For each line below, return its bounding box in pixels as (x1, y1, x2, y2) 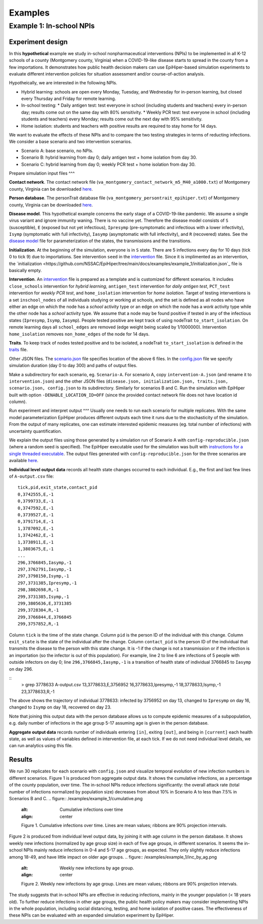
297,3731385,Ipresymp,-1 (18, 580, 77, 586)
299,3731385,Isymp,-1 (18, 594, 69, 599)
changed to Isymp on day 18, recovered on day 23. (9, 704, 112, 710)
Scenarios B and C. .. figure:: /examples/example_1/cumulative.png (9, 795, 143, 801)
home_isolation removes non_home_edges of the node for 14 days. (9, 331, 150, 337)
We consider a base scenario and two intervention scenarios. (9, 139, 132, 145)
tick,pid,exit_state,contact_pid (18, 485, 97, 490)
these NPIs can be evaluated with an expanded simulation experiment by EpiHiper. (9, 912, 175, 918)
